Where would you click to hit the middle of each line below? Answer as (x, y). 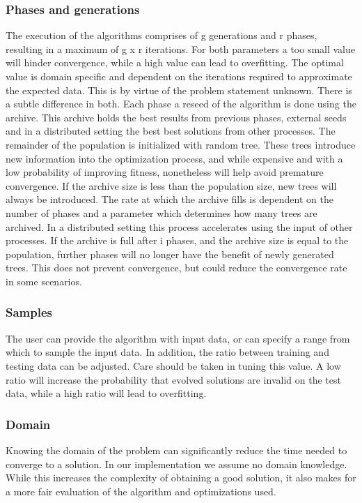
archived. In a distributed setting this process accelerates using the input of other (179, 226)
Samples (29, 312)
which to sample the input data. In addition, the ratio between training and (167, 352)
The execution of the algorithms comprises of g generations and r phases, (162, 35)
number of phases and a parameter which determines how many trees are (162, 212)
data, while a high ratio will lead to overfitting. (106, 393)
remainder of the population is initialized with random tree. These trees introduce (181, 144)
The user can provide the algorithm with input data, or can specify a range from (178, 338)
